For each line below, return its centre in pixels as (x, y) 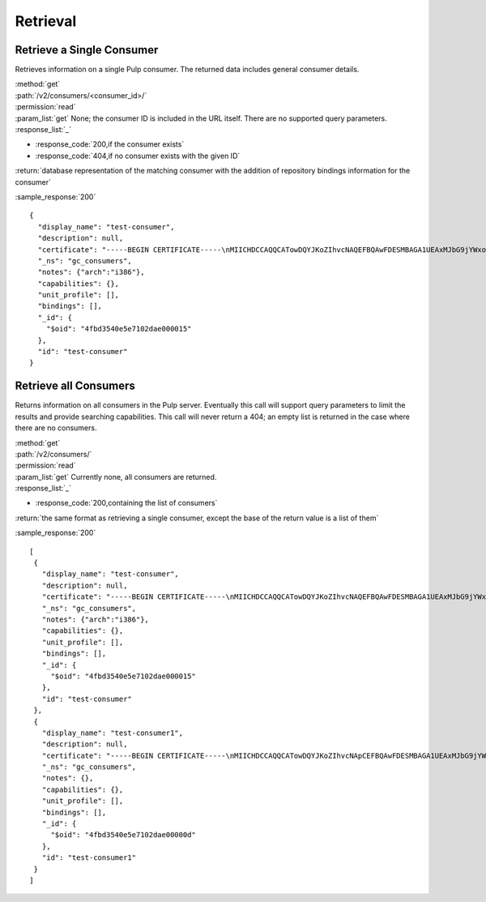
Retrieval (46, 21)
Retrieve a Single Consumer (87, 50)
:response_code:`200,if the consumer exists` (110, 144)
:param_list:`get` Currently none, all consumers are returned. (116, 477)
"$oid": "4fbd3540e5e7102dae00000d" (123, 835)
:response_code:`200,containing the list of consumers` (126, 503)
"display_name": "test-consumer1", (113, 733)
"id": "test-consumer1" (89, 858)
